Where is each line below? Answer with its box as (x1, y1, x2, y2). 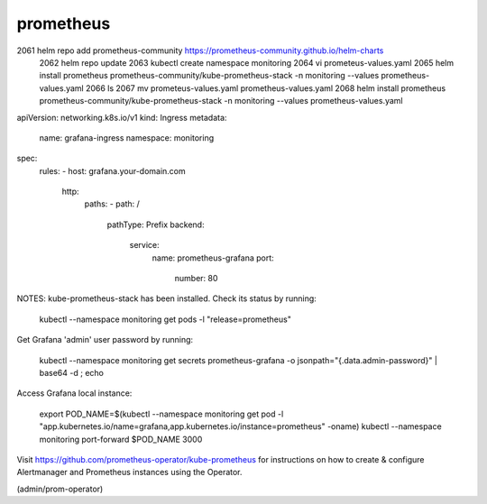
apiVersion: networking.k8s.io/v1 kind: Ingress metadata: (16, 112, 227, 123)
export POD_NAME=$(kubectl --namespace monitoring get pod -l (39, 408, 284, 419)
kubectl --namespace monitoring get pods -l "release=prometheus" (39, 314, 292, 325)
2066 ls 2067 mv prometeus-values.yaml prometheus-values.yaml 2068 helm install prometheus (86, 82, 446, 94)
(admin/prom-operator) (16, 483, 104, 494)
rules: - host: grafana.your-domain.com (39, 165, 187, 176)
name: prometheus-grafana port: (152, 252, 274, 263)
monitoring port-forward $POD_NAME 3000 (39, 434, 203, 444)
